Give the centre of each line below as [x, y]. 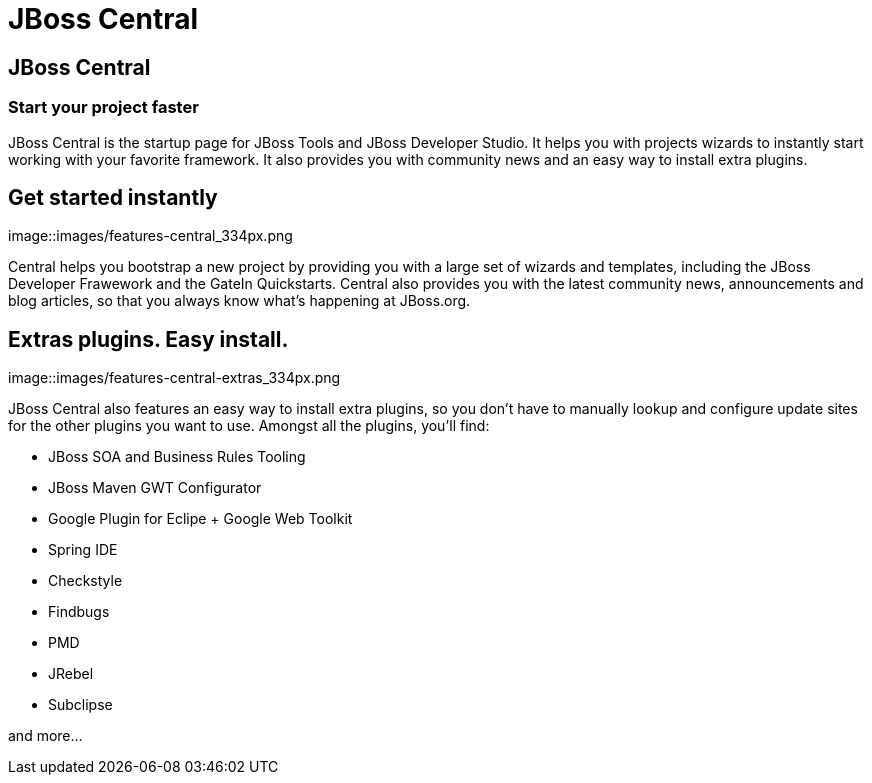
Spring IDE [83, 550]
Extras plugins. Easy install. [148, 339]
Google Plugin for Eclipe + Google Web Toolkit [200, 519]
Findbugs [79, 612]
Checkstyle [85, 581]
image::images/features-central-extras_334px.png [174, 378]
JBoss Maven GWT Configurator [155, 488]
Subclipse [80, 705]
